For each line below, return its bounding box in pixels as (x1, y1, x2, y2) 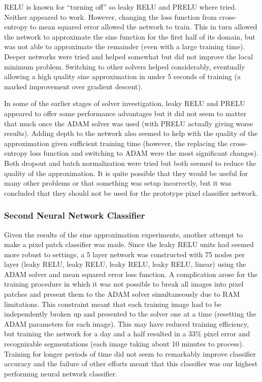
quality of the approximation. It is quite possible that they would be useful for (4, 167, 248, 178)
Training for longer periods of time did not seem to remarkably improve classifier (4, 348, 256, 359)
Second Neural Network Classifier (4, 209, 145, 222)
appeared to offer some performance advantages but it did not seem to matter (4, 108, 247, 118)
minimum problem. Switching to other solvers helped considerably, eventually (4, 61, 245, 72)
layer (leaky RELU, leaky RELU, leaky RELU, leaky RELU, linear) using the (4, 259, 246, 269)
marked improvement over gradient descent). (4, 81, 143, 91)
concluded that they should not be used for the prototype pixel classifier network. (4, 187, 258, 198)
